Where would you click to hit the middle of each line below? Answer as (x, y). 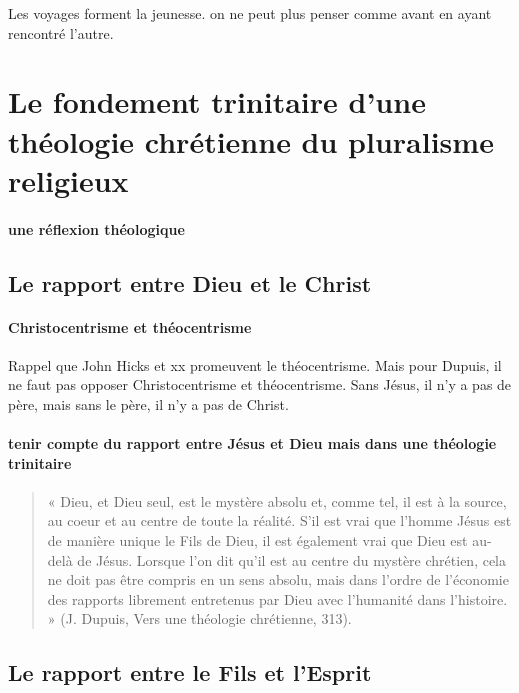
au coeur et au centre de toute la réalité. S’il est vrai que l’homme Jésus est (279, 520)
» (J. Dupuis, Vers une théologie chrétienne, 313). (199, 618)
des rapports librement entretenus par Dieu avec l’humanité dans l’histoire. (277, 598)
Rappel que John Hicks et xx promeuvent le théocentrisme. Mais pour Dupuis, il (255, 364)
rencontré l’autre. (61, 32)
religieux (68, 179)
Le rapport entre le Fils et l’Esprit (190, 672)
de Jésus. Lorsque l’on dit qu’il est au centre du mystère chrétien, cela (292, 559)
